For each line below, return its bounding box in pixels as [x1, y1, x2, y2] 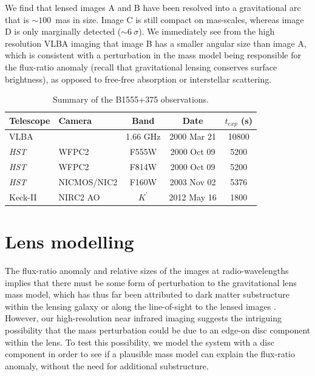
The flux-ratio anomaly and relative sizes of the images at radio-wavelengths [5, 264, 289, 277]
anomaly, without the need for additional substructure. [5, 359, 209, 372]
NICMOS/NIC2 [58, 175, 118, 188]
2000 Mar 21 [169, 130, 216, 143]
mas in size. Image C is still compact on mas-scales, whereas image [55, 13, 304, 26]
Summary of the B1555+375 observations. [52, 93, 209, 106]
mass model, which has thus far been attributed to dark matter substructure [5, 288, 290, 301]
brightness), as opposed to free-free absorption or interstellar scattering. [5, 72, 272, 85]
